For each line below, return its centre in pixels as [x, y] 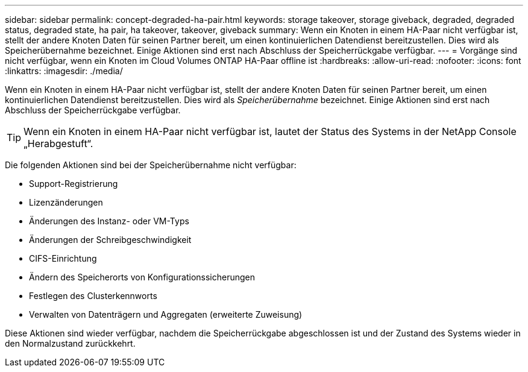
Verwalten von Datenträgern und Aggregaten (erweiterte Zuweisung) [166, 314]
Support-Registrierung [74, 184]
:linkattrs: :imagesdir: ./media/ [64, 71]
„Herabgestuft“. [58, 143]
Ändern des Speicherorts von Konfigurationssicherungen [142, 277]
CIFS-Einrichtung [63, 258]
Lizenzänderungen [66, 202]
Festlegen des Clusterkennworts [93, 296]
